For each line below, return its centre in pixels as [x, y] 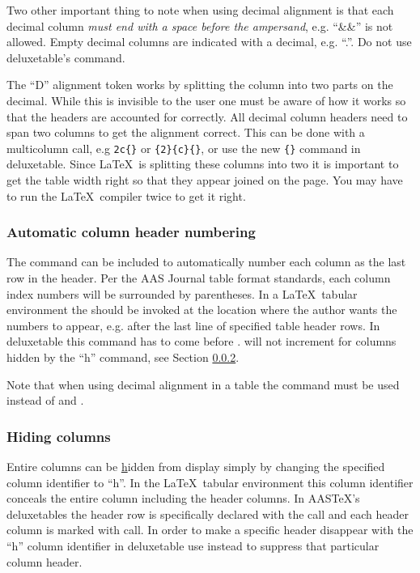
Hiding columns [59, 436]
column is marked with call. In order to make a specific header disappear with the [210, 530]
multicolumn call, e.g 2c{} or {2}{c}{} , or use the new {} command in [184, 148]
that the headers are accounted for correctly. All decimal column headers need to [207, 116]
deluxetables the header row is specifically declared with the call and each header [208, 514]
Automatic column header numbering [131, 232]
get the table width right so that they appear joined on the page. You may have [205, 180]
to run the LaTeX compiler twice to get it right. [126, 195]
